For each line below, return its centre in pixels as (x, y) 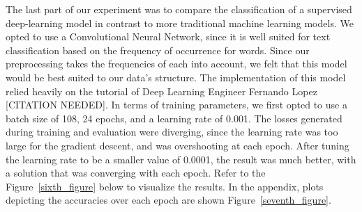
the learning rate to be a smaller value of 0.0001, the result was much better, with (181, 159)
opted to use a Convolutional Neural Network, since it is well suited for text (168, 36)
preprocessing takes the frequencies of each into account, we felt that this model (176, 64)
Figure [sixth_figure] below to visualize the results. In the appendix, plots (165, 186)
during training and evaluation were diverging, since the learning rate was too (172, 132)
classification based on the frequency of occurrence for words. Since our (158, 50)
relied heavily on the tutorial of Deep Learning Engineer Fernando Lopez (161, 91)
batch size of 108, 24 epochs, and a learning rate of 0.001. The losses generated (174, 118)
